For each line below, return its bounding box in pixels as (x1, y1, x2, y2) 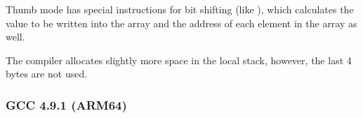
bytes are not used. (6, 66, 88, 81)
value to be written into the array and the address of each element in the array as (6, 15, 357, 30)
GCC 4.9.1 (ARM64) (6, 96, 127, 113)
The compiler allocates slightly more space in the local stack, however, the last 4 (6, 52, 352, 67)
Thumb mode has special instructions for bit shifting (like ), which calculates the (6, 2, 354, 16)
